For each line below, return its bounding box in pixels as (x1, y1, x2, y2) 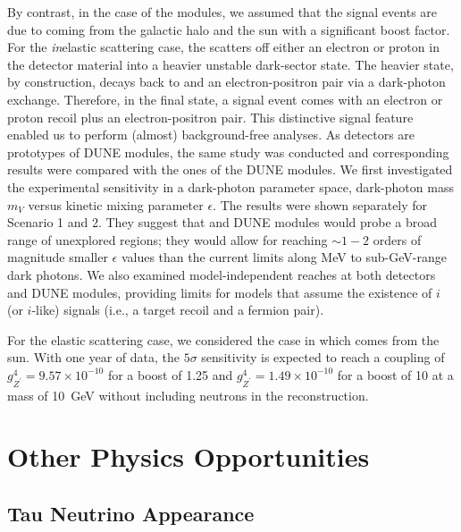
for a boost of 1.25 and (107, 365, 233, 384)
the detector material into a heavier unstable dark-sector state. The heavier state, (7, 55, 454, 73)
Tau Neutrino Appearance (7, 499, 255, 527)
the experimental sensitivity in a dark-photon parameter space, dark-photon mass (7, 177, 454, 196)
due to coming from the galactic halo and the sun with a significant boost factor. (7, 20, 450, 38)
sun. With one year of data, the (7, 348, 180, 367)
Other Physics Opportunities (7, 438, 370, 475)
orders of (373, 230, 422, 249)
